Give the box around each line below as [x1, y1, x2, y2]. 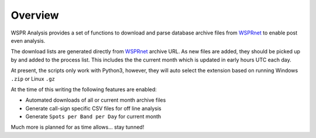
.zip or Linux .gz [11, 75, 55, 82]
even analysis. [11, 37, 46, 44]
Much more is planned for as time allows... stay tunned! [11, 123, 145, 131]
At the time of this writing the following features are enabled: [11, 85, 157, 93]
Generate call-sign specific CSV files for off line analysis [25, 105, 162, 112]
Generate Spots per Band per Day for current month [25, 113, 162, 120]
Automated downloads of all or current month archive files [25, 96, 166, 103]
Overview [11, 9, 59, 22]
